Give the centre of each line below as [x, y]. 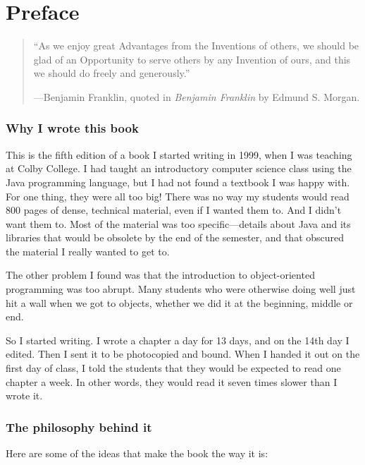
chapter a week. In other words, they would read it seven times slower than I [172, 381]
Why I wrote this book [72, 128]
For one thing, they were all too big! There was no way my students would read [178, 196]
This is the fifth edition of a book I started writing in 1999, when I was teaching [179, 154]
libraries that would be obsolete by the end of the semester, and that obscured [175, 237]
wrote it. [24, 395]
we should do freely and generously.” [112, 73]
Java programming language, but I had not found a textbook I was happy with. [178, 182]
